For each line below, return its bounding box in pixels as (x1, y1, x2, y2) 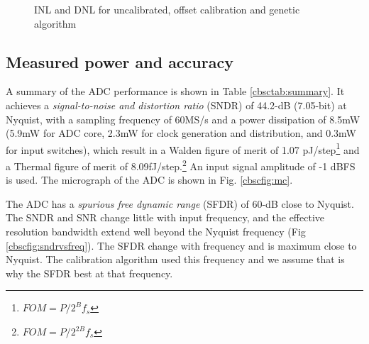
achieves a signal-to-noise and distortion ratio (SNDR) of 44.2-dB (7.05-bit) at (6, 97, 347, 112)
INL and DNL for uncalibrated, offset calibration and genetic (34, 2, 300, 16)
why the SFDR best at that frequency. (6, 265, 173, 280)
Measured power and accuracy (6, 50, 233, 72)
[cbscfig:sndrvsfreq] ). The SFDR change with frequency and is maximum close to (6, 238, 357, 253)
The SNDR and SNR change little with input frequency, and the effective (6, 210, 325, 225)
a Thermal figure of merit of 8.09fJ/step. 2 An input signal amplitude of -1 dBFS (6, 157, 356, 173)
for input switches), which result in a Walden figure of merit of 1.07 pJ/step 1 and (6, 140, 360, 157)
